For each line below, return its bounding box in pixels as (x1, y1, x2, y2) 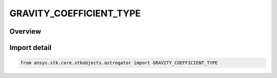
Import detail (9, 43, 51, 52)
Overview (9, 27, 42, 36)
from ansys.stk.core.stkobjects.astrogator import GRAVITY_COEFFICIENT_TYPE (20, 60, 218, 66)
